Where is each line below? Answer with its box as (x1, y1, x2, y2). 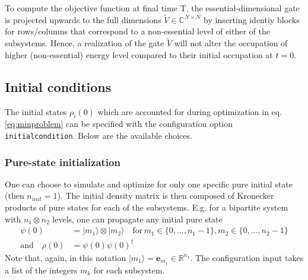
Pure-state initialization (5, 154, 120, 169)
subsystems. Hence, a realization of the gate (5, 37, 164, 49)
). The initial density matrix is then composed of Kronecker (57, 189, 274, 202)
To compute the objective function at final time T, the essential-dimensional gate (5, 2, 300, 14)
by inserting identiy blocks (204, 13, 300, 26)
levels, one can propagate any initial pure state (52, 212, 223, 225)
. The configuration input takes (190, 251, 304, 263)
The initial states (5, 105, 67, 117)
